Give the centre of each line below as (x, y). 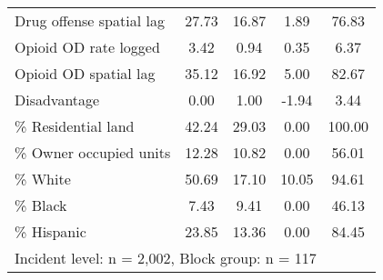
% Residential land (75, 126)
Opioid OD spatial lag (85, 73)
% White (43, 179)
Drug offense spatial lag (90, 20)
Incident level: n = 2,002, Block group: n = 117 (166, 258)
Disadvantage (57, 100)
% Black (41, 205)
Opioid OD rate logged (87, 47)
